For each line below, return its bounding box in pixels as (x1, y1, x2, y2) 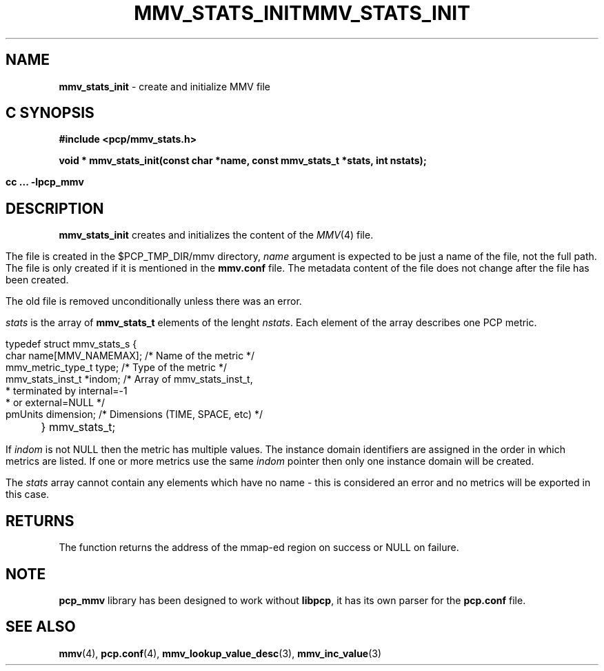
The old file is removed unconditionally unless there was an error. (6, 295, 302, 308)
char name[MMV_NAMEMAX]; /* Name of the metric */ (6, 350, 255, 362)
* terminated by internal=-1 (6, 385, 128, 397)
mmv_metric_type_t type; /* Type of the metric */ (6, 361, 228, 374)
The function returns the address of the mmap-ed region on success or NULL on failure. (59, 541, 459, 554)
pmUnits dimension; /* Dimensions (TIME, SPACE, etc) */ (6, 408, 263, 421)
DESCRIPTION (6, 199, 104, 217)
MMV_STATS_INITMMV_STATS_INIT (134, 1, 470, 25)
